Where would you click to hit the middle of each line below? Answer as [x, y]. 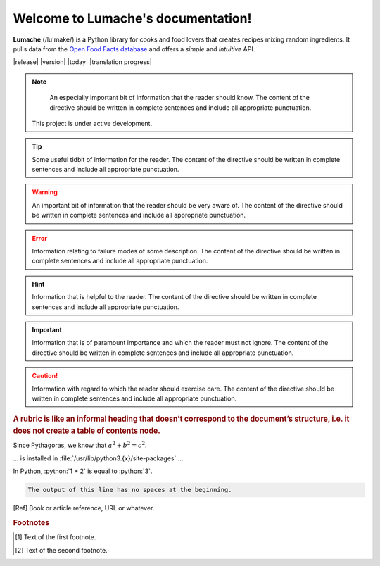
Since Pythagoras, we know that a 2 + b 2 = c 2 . [80, 445]
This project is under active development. [92, 123]
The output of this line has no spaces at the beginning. [130, 490]
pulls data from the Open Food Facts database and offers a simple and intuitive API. [134, 49]
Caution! [45, 376]
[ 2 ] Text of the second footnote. [62, 550]
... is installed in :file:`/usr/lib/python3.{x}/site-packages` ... [98, 458]
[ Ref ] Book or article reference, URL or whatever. [84, 508]
